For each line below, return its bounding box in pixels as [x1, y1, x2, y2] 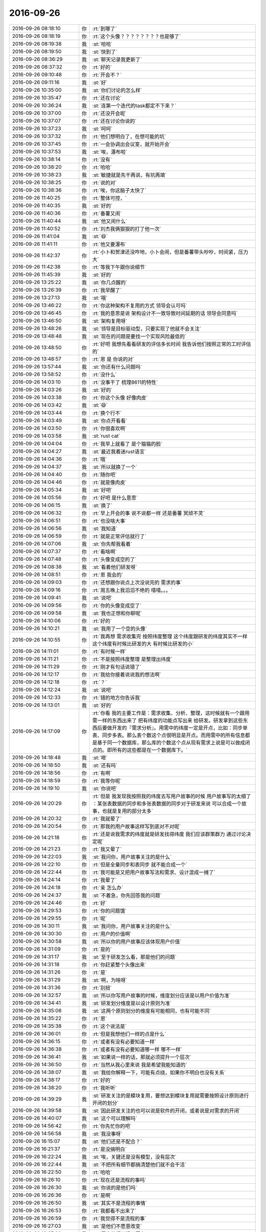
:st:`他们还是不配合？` [92, 1138, 142, 1145]
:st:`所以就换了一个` [92, 463, 137, 470]
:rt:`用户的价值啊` [92, 930, 132, 937]
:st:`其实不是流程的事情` [92, 1199, 147, 1206]
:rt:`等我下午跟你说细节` [92, 264, 147, 271]
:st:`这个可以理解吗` [92, 1115, 137, 1122]
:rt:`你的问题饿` [92, 907, 127, 914]
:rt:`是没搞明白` [92, 1146, 127, 1153]
